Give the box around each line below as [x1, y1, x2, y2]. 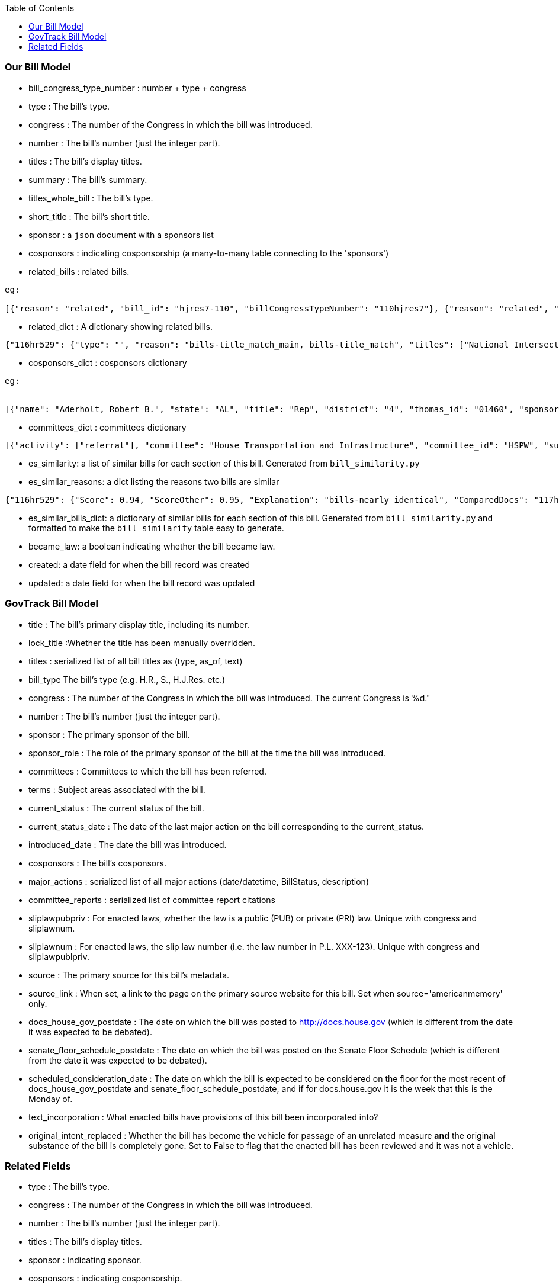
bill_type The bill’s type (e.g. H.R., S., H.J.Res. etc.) [28, 674, 226, 685]
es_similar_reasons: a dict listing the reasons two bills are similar [28, 476, 279, 487]
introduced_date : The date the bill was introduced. [28, 839, 227, 850]
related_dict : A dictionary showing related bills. [28, 321, 213, 332]
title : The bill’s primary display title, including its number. [28, 619, 249, 629]
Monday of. [28, 1093, 73, 1104]
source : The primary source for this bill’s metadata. [28, 969, 230, 980]
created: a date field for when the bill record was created [28, 559, 250, 570]
